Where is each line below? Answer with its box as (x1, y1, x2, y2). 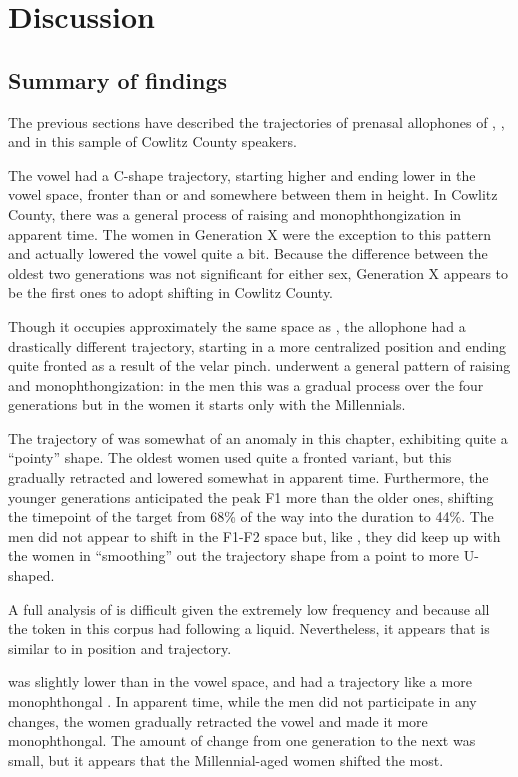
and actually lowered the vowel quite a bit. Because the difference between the (8, 243, 488, 264)
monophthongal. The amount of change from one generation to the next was (8, 730, 476, 751)
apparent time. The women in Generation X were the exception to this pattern (8, 223, 491, 244)
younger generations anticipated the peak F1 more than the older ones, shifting (8, 486, 494, 507)
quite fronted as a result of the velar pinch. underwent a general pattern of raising (8, 355, 511, 376)
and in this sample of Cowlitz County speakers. (8, 131, 297, 152)
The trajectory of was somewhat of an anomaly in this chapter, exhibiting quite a (8, 427, 508, 448)
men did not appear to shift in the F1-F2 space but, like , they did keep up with (8, 525, 501, 546)
